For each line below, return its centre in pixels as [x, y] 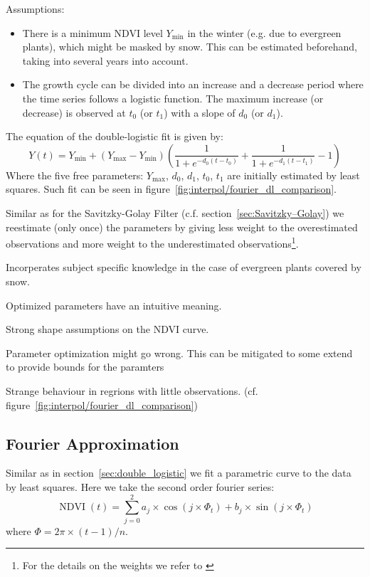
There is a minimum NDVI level [92, 32]
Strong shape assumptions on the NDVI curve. [107, 329]
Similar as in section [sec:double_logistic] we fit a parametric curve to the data [179, 473]
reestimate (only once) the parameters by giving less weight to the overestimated [182, 227]
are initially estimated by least [294, 175]
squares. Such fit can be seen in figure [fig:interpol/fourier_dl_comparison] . [171, 189]
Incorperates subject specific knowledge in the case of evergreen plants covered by [184, 267]
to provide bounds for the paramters [85, 367]
